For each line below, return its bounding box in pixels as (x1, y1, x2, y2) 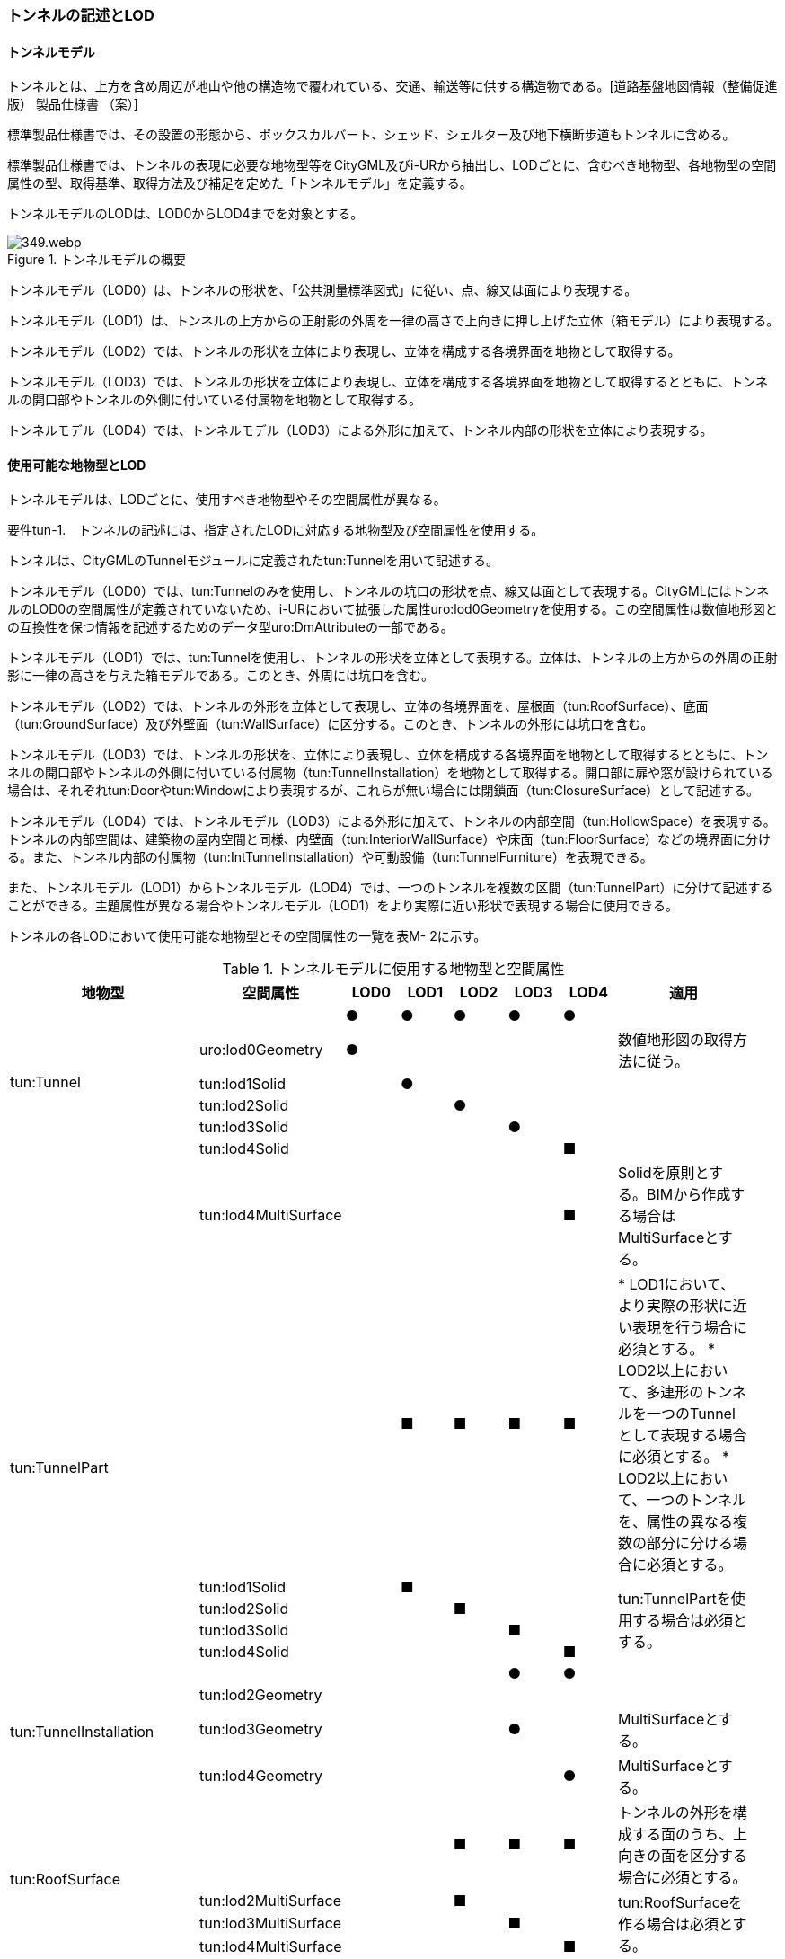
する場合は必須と (632, 1611, 748, 1630)
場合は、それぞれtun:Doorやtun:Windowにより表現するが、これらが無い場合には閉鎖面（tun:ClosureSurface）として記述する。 (7, 783, 759, 799)
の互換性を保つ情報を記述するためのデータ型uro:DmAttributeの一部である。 (7, 619, 454, 635)
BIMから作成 (647, 1185, 731, 1204)
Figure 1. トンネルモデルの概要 (7, 252, 187, 268)
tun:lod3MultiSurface (199, 1914, 342, 1933)
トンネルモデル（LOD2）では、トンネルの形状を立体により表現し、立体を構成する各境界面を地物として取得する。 (7, 343, 681, 359)
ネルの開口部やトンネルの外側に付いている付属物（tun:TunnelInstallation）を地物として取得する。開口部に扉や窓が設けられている (7, 765, 773, 781)
